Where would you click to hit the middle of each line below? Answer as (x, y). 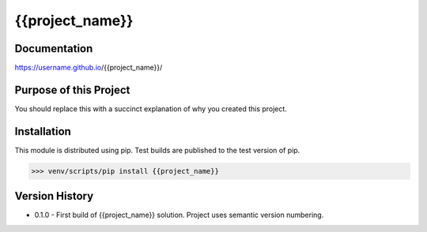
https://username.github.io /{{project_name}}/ (89, 68)
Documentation (54, 49)
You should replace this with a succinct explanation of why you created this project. (151, 109)
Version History (54, 196)
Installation (43, 131)
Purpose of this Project (72, 90)
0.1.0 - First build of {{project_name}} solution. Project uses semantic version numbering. (179, 215)
